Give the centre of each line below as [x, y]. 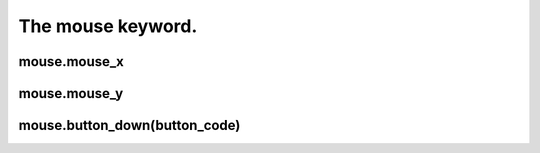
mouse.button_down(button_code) [129, 125]
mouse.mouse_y [71, 93]
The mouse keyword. [108, 26]
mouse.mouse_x [71, 61]
